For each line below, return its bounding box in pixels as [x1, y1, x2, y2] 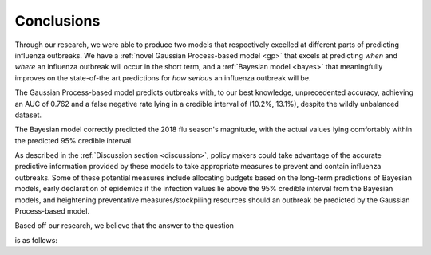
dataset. [14, 110, 42, 120]
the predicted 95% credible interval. [14, 135, 133, 145]
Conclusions [14, 12, 101, 29]
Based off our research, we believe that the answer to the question [14, 221, 235, 230]
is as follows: [14, 235, 57, 245]
